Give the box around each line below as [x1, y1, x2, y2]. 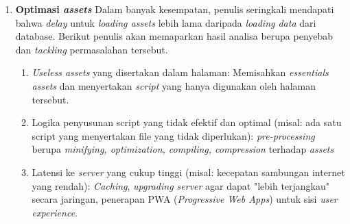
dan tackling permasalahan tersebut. [15, 42, 168, 56]
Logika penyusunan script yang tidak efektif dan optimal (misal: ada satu [32, 115, 342, 129]
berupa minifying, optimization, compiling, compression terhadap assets [32, 142, 334, 156]
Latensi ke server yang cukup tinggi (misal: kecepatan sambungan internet [32, 164, 345, 179]
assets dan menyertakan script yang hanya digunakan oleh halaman [32, 78, 316, 92]
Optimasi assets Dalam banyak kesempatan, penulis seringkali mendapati [15, 2, 334, 16]
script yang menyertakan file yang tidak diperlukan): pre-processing [32, 128, 315, 142]
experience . [32, 205, 78, 219]
